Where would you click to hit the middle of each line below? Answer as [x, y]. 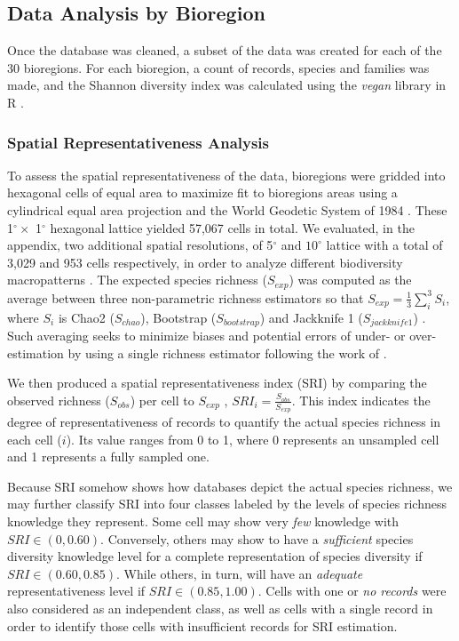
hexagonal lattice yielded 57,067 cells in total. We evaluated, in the [232, 227]
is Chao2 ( [86, 317]
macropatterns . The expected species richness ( [137, 280]
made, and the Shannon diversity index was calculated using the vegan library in [227, 85]
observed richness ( [59, 400]
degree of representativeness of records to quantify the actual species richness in [224, 422]
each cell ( [35, 439]
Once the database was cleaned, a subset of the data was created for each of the [225, 50]
